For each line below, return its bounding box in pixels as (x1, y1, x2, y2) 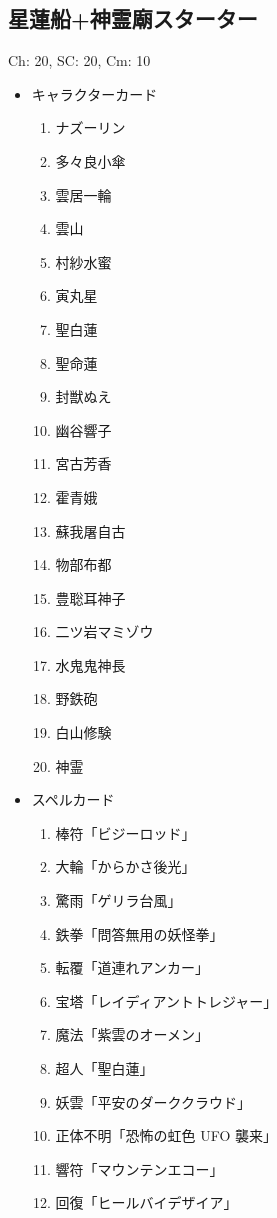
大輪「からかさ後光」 (55, 856, 196, 877)
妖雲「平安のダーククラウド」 (55, 1091, 252, 1112)
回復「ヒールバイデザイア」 (55, 1192, 238, 1213)
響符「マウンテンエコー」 (55, 1158, 224, 1179)
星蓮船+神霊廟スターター (8, 3, 258, 34)
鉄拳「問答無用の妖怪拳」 (55, 923, 224, 944)
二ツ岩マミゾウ (55, 621, 154, 642)
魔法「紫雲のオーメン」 (55, 1024, 210, 1045)
